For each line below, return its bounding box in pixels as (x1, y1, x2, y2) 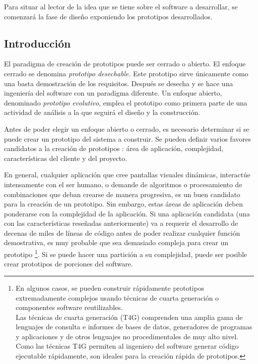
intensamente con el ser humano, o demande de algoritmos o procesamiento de (4, 179, 242, 189)
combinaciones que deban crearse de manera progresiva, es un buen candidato (4, 189, 241, 199)
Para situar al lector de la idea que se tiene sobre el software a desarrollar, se (4, 1, 238, 11)
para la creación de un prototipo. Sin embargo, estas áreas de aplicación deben (4, 199, 243, 209)
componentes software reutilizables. (15, 302, 123, 312)
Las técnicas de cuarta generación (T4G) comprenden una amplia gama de (15, 312, 243, 322)
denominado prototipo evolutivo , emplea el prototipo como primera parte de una (4, 97, 248, 107)
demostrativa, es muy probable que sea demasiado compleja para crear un (4, 237, 228, 248)
